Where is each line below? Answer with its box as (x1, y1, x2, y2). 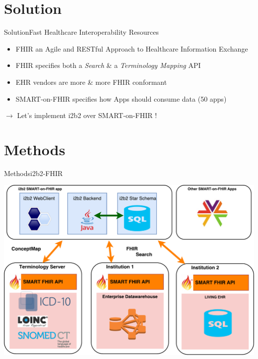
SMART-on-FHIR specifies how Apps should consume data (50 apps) (15, 93, 227, 104)
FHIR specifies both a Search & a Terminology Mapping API (15, 60, 201, 70)
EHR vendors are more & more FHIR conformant (15, 76, 167, 87)
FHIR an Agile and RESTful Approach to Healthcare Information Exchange (15, 43, 248, 54)
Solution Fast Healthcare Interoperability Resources (4, 27, 159, 37)
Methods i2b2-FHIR (4, 168, 63, 178)
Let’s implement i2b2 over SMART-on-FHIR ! (17, 110, 157, 120)
